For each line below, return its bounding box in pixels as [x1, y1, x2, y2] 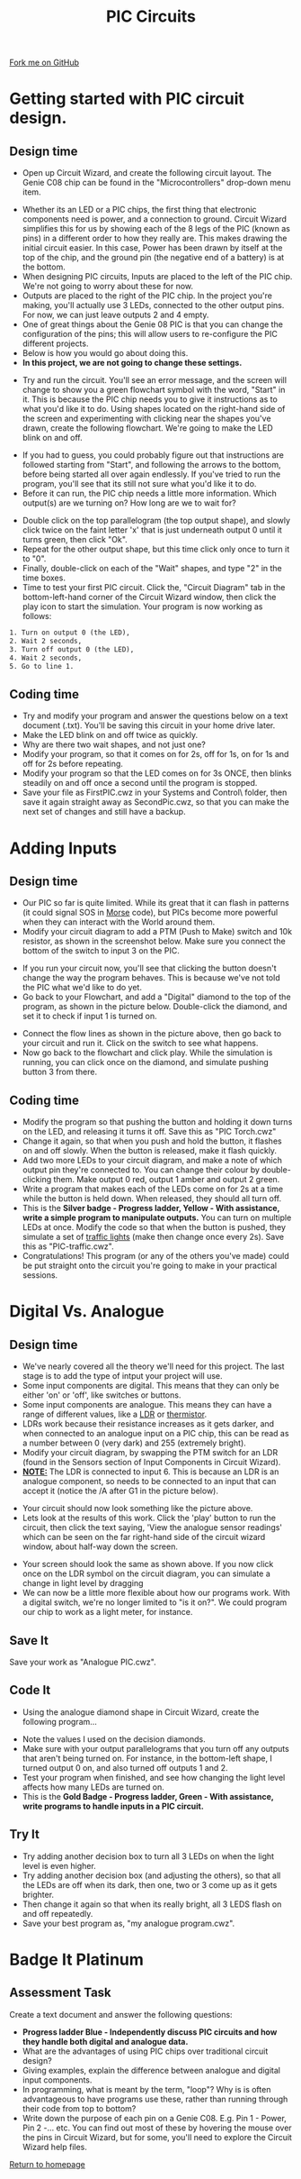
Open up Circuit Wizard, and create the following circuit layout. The [22, 168, 272, 178]
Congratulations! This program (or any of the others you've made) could [22, 1251, 289, 1262]
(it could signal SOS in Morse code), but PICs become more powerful [22, 907, 279, 918]
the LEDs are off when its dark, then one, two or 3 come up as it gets [22, 1879, 278, 1890]
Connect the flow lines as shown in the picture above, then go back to [22, 1028, 281, 1039]
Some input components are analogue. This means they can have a [22, 1399, 272, 1410]
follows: [22, 611, 52, 622]
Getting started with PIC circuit [9, 88, 245, 109]
